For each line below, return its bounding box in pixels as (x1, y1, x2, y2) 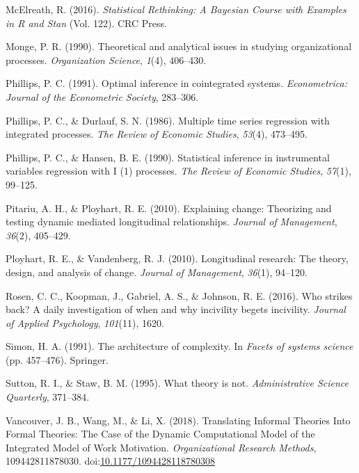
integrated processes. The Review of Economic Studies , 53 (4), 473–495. (6, 127, 308, 141)
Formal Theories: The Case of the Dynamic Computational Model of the (6, 426, 315, 441)
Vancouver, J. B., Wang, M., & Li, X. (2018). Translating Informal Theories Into (6, 412, 351, 427)
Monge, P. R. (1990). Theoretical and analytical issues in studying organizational (6, 39, 352, 54)
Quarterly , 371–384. (6, 390, 90, 404)
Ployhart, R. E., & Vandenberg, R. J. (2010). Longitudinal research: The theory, (6, 251, 349, 266)
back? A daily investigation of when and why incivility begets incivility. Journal (6, 302, 346, 316)
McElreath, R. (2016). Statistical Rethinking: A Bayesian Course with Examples (6, 2, 346, 16)
